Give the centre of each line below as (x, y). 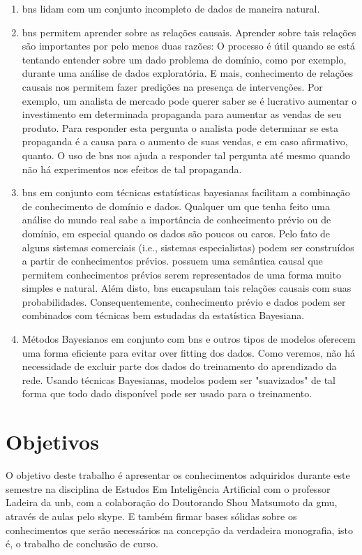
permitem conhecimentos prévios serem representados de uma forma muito (181, 274)
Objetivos (52, 442)
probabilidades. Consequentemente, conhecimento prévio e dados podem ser (184, 301)
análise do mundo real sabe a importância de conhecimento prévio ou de (176, 220)
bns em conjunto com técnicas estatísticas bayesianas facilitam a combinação (186, 192)
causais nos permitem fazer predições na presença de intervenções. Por (172, 86)
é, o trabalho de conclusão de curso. (82, 543)
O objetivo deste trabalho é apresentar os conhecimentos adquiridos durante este (178, 475)
